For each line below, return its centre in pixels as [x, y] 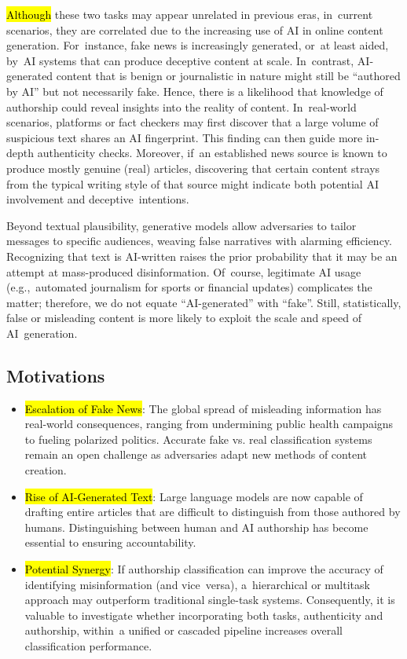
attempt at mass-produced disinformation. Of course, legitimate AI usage [184, 271]
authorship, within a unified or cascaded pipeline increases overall [183, 630]
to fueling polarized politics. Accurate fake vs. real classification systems [198, 439]
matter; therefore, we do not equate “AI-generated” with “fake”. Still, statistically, [204, 302]
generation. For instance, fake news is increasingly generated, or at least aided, [198, 45]
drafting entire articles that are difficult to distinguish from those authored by [213, 512]
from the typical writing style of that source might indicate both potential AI [192, 183]
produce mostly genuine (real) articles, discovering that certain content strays [193, 168]
